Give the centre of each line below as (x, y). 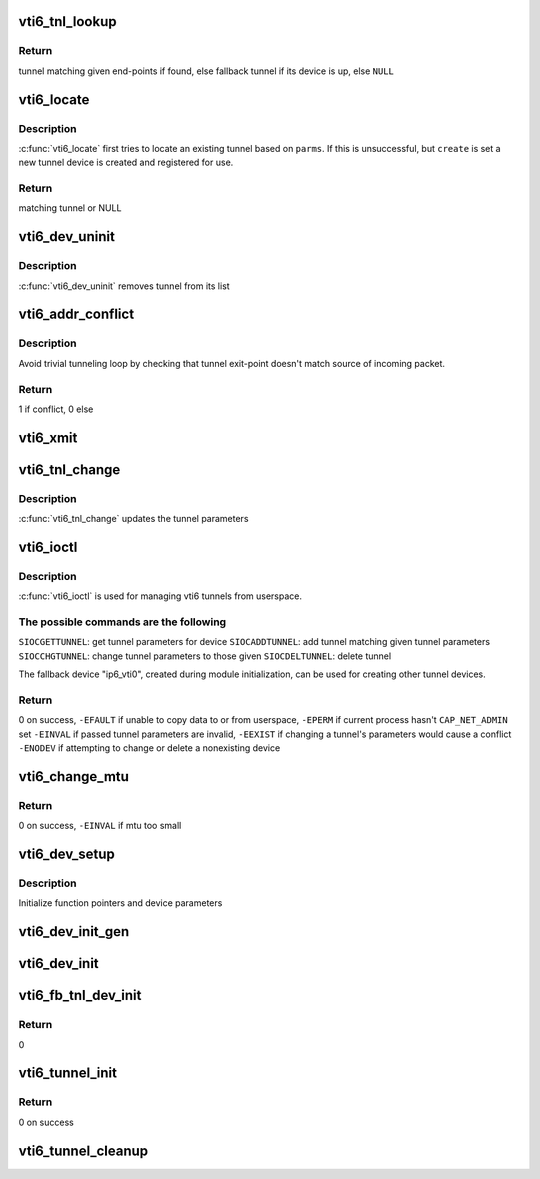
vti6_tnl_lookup (67, 21)
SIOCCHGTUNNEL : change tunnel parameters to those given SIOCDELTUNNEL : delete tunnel (205, 656)
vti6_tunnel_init (67, 1073)
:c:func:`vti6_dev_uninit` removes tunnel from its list (124, 286)
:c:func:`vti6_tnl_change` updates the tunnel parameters (133, 519)
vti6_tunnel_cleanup (83, 1150)
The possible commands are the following (122, 622)
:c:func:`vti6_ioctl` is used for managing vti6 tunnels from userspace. (160, 596)
